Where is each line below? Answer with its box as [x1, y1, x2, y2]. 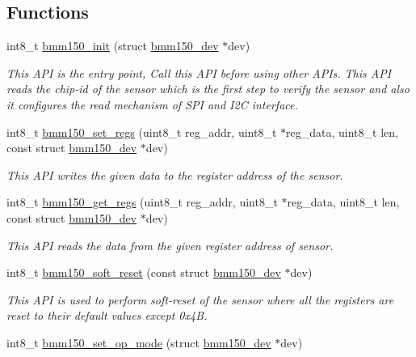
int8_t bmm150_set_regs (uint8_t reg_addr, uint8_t [6, 123, 277, 140]
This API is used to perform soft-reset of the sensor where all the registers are [6, 291, 394, 308]
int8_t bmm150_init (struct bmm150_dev [6, 37, 219, 54]
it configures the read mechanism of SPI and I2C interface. [6, 96, 298, 113]
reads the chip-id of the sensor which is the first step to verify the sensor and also [6, 80, 410, 97]
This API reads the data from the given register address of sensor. [6, 236, 334, 253]
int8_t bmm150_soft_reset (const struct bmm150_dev [6, 264, 281, 281]
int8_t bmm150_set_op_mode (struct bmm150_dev [6, 334, 271, 351]
